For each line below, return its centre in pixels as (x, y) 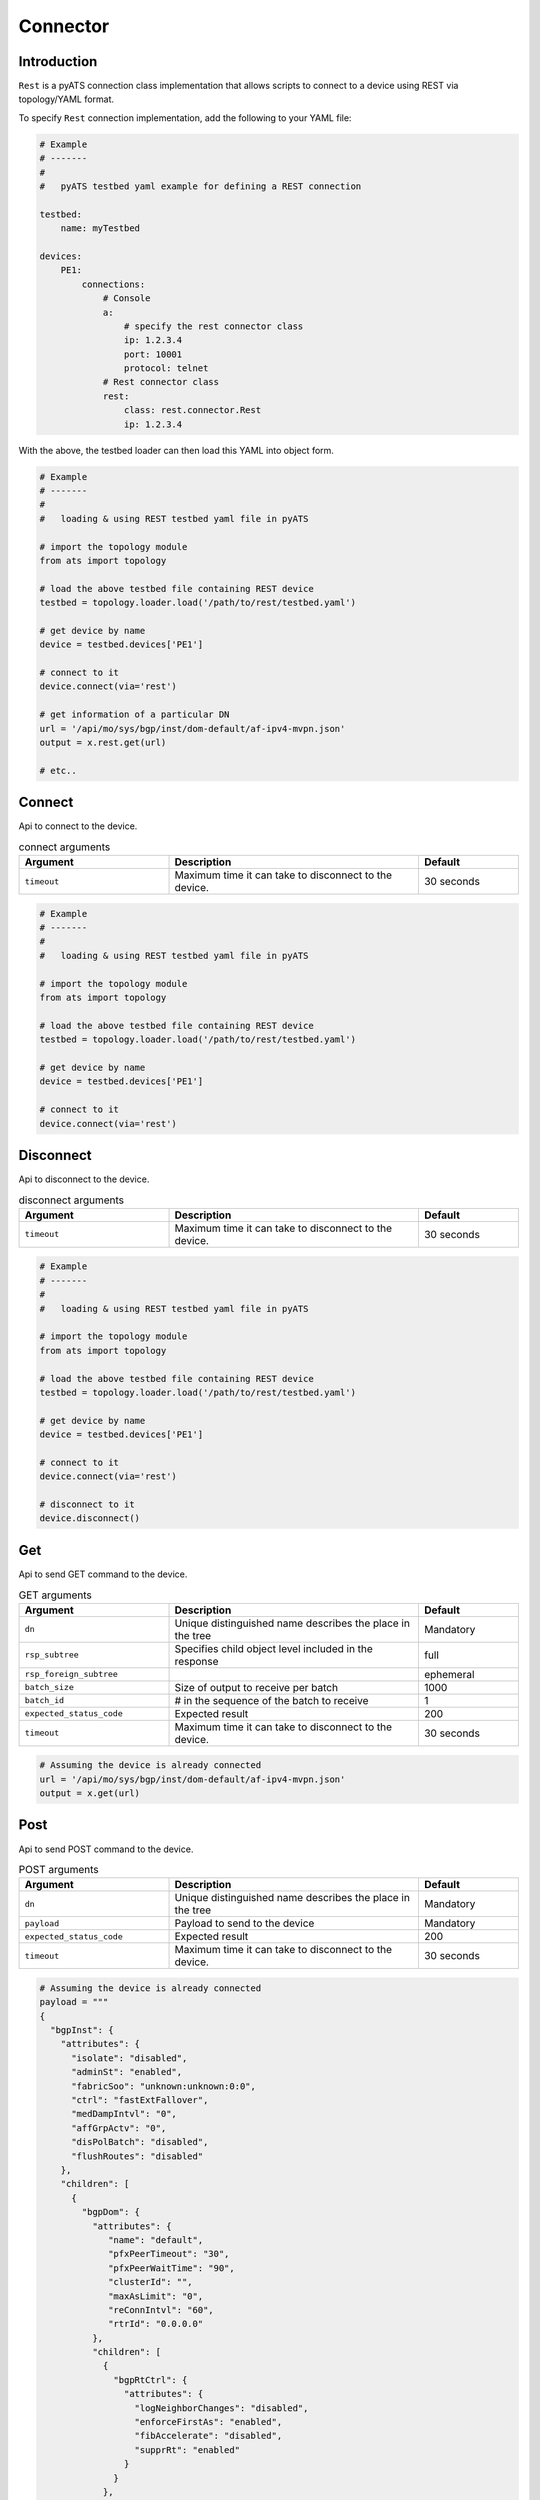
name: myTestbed (100, 228)
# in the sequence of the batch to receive (271, 1700)
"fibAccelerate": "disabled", (208, 2436)
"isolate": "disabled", (129, 2058)
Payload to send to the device (244, 1923)
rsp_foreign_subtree (71, 1674)
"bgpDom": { (110, 2212)
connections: (113, 284)
